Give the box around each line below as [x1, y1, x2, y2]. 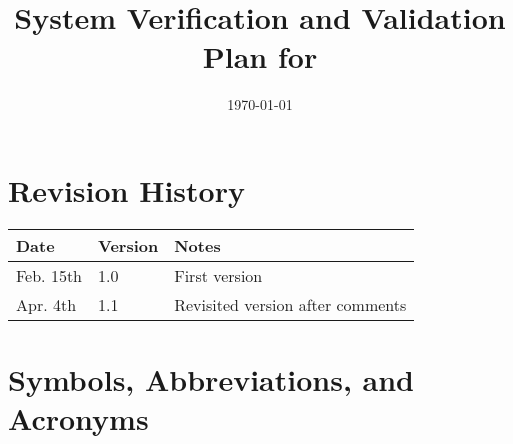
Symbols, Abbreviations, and [8, 359, 414, 400]
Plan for [202, 36, 318, 77]
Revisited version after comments [174, 292, 407, 316]
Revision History [8, 169, 245, 210]
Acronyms [8, 398, 149, 439]
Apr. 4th [16, 292, 77, 316]
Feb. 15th [16, 263, 83, 287]
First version [174, 263, 263, 287]
